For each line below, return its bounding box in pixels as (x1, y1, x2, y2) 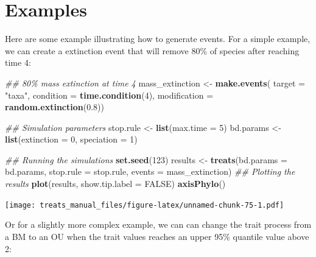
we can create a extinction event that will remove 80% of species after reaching (5, 44, 300, 57)
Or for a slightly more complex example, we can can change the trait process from (5, 218, 312, 231)
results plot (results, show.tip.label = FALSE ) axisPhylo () (5, 177, 226, 190)
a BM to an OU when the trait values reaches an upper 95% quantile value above (5, 230, 309, 242)
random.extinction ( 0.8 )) (5, 100, 104, 113)
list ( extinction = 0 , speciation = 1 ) (5, 133, 138, 146)
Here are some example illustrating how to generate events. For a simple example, (5, 32, 311, 45)
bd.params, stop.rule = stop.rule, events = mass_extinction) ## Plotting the (5, 165, 295, 178)
